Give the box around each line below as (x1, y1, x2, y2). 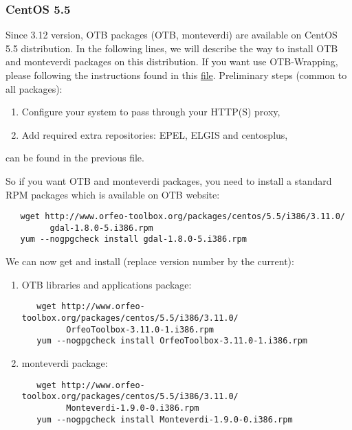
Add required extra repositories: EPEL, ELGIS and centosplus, (21, 127, 288, 142)
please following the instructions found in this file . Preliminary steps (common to (5, 68, 347, 82)
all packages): (5, 81, 63, 95)
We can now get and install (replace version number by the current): (5, 254, 294, 269)
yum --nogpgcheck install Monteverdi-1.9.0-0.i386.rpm (36, 414, 293, 425)
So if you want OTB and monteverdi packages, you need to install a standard (5, 173, 332, 188)
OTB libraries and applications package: (21, 277, 192, 291)
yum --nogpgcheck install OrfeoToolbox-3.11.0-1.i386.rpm (36, 336, 308, 346)
